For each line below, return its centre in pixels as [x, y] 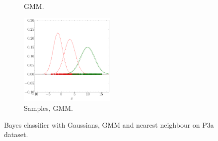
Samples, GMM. [48, 108]
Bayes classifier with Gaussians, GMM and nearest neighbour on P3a [109, 124]
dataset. [16, 134]
